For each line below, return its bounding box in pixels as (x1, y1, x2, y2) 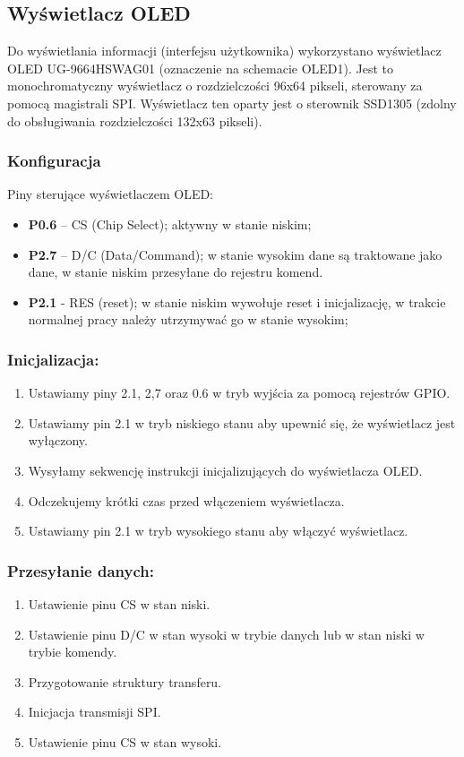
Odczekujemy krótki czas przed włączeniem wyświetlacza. (28, 491, 345, 510)
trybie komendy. (28, 642, 117, 661)
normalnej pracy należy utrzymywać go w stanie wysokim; (28, 310, 348, 329)
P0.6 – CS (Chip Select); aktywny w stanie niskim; (28, 214, 312, 233)
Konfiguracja (7, 150, 101, 172)
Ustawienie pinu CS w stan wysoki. (28, 732, 222, 751)
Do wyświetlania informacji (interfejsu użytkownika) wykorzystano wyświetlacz (7, 41, 442, 60)
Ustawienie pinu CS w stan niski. (28, 594, 211, 613)
